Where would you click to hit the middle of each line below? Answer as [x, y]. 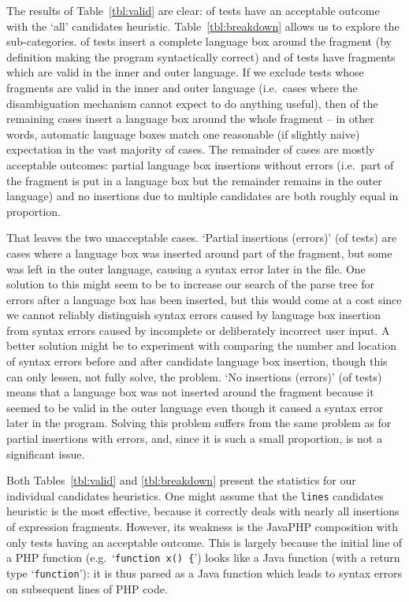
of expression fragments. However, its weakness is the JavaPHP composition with [203, 527]
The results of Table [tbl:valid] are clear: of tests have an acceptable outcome [193, 10]
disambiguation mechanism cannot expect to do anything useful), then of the [192, 103]
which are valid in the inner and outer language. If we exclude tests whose [185, 72]
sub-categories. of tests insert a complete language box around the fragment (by [199, 41]
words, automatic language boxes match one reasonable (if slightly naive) [183, 134]
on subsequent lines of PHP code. [87, 588]
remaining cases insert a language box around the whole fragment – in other [190, 119]
